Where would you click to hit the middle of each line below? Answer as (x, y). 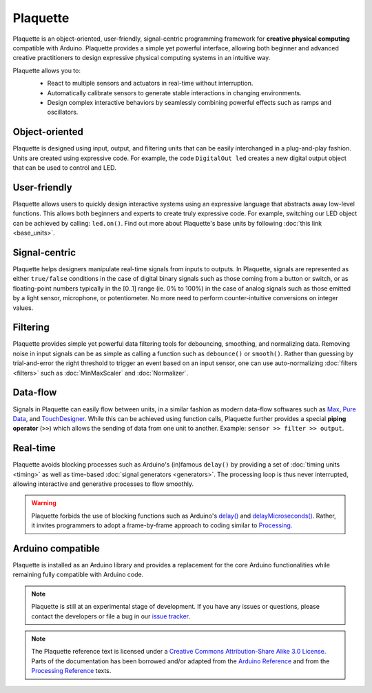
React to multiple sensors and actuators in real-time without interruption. (150, 84)
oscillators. (63, 112)
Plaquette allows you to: (46, 70)
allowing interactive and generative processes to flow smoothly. (103, 484)
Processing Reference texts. (71, 671)
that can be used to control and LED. (64, 167)
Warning (44, 503)
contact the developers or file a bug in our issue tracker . (111, 616)
